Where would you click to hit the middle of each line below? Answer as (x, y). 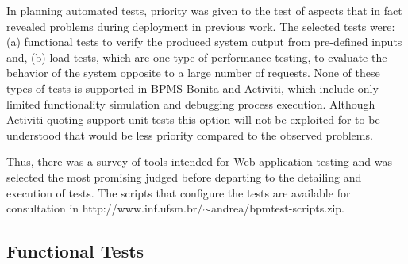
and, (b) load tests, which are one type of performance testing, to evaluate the (197, 57)
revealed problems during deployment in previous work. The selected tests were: (201, 26)
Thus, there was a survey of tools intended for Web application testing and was (199, 161)
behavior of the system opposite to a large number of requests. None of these (193, 73)
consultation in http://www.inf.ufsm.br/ (105, 208)
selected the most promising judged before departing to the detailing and (184, 176)
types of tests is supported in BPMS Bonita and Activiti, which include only (192, 88)
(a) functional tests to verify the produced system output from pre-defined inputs (204, 42)
